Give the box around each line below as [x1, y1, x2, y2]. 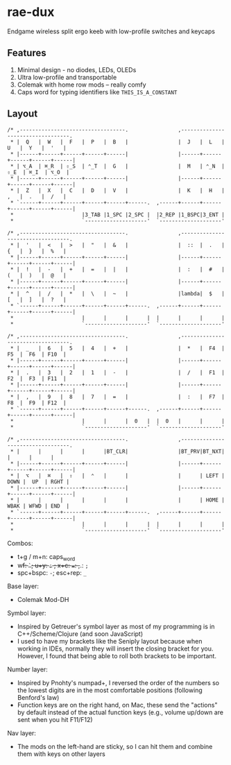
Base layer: [7, 582, 40, 590]
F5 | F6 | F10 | [7, 351, 67, 358]
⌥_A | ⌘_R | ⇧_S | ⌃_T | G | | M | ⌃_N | [22, 162, 225, 170]
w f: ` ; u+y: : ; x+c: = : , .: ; [17, 561, 89, 569]
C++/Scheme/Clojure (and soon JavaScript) [17, 630, 144, 638]
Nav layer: [7, 729, 37, 737]
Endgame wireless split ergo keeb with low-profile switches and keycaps [7, 27, 216, 35]
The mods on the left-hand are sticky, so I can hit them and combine [17, 743, 213, 751]
